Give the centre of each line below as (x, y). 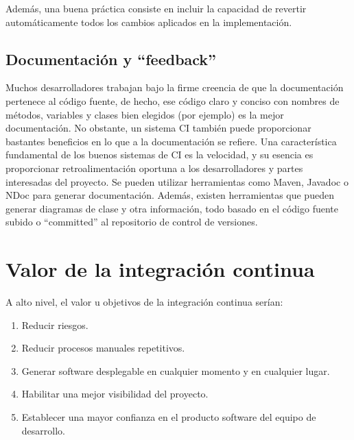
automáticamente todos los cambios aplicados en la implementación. (149, 22)
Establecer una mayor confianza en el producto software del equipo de (169, 417)
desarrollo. (43, 430)
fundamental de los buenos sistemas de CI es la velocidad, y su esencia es (160, 155)
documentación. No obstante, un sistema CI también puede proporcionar (158, 128)
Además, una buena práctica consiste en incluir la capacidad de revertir (156, 8)
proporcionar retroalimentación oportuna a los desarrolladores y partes (154, 168)
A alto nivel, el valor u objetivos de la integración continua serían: (144, 302)
